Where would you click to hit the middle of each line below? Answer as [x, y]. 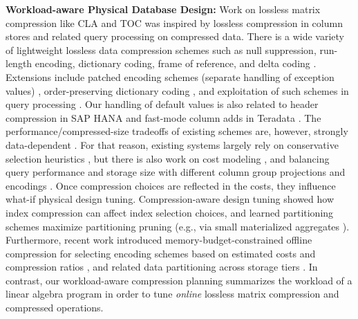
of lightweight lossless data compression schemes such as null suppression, [161, 49]
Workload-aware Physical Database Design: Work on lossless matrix [163, 9]
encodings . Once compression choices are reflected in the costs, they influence [171, 185]
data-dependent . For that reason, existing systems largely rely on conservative [172, 144]
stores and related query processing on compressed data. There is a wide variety [175, 36]
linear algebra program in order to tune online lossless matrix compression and [172, 294]
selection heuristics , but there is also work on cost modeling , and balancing [168, 158]
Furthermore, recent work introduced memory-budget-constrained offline [159, 240]
